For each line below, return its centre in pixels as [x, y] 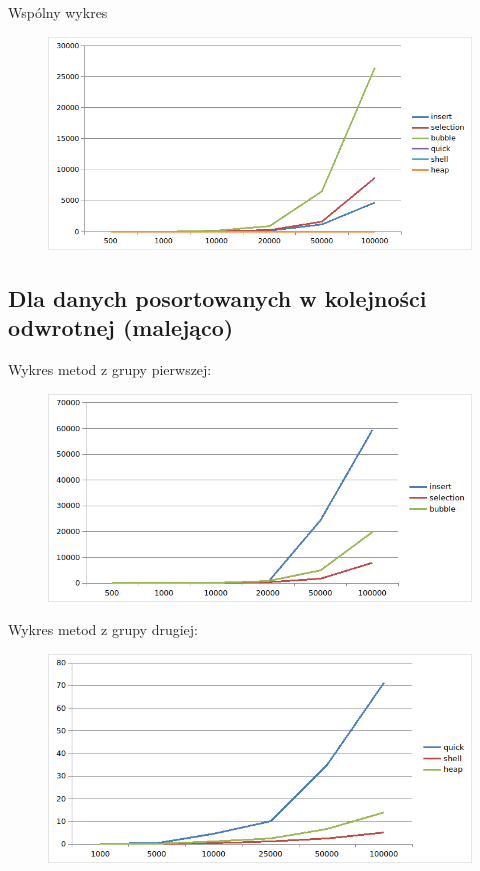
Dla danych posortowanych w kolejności [217, 297]
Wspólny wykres [58, 12]
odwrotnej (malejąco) [121, 327]
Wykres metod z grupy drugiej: [103, 629]
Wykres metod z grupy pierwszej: [110, 369]
